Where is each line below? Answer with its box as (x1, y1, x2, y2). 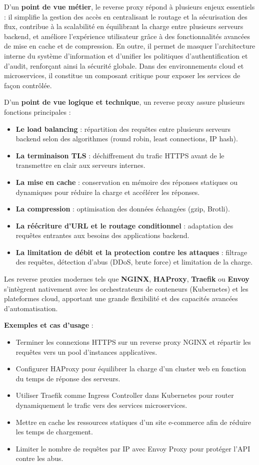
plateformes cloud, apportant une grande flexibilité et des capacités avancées (4, 293, 238, 304)
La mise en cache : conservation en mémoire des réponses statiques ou (15, 176, 238, 187)
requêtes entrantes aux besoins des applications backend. (15, 230, 189, 241)
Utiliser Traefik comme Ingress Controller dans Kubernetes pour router (15, 390, 234, 400)
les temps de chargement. (15, 426, 93, 437)
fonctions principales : (4, 106, 71, 117)
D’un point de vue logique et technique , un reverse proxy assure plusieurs (4, 97, 245, 107)
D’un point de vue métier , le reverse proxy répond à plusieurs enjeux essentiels (4, 2, 255, 12)
